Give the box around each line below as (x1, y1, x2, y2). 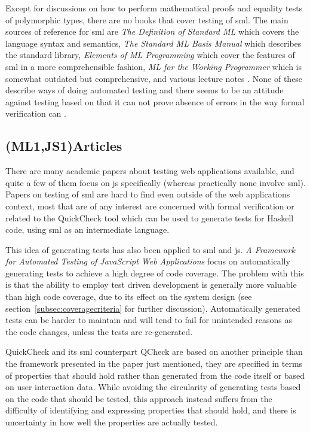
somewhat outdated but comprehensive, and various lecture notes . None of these (5, 72, 303, 84)
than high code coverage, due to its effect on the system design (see (5, 290, 252, 303)
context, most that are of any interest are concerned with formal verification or (5, 199, 294, 212)
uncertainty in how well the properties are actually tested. (5, 416, 218, 428)
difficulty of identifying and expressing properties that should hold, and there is (5, 404, 296, 416)
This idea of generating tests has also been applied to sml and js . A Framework (5, 243, 295, 255)
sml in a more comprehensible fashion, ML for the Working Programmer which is (5, 60, 302, 72)
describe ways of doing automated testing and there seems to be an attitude (5, 84, 284, 96)
